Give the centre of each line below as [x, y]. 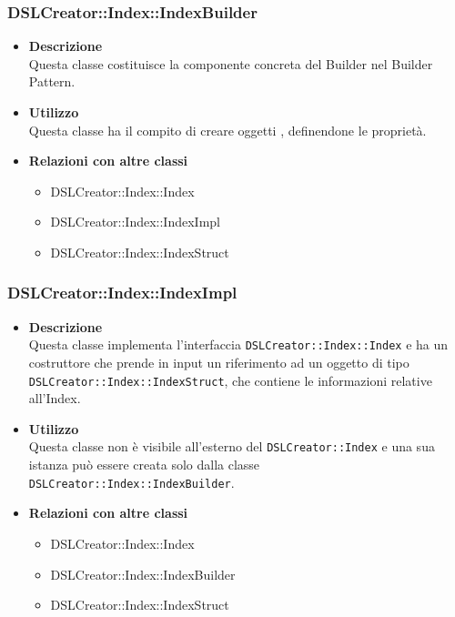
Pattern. [52, 81]
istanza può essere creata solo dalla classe [144, 465]
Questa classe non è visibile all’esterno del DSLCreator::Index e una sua [232, 446]
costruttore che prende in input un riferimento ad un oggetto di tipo [219, 363]
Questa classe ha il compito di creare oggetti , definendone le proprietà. [227, 130]
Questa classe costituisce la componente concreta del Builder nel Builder [231, 63]
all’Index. [55, 398]
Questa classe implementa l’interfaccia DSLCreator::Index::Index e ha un [238, 344]
